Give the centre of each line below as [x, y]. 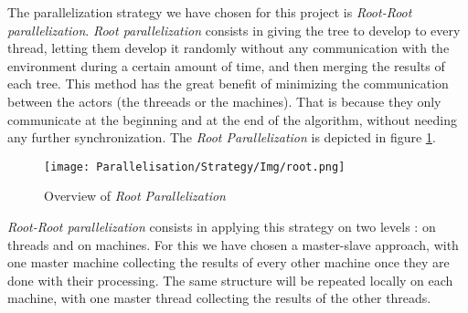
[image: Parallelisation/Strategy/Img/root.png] [195, 167]
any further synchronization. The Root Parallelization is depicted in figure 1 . [222, 137]
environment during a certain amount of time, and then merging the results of [226, 65]
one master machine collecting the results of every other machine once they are [229, 262]
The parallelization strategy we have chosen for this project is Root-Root [210, 12]
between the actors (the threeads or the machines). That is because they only [224, 101]
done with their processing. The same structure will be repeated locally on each [230, 280]
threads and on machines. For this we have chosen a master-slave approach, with [233, 244]
